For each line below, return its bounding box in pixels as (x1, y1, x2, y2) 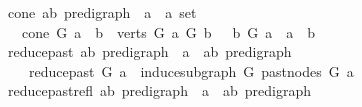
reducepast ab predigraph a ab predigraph (7, 41, 292, 62)
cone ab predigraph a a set (7, 2, 197, 22)
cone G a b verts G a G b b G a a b (21, 21, 315, 42)
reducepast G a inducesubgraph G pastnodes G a (28, 60, 354, 81)
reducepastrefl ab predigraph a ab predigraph (7, 80, 311, 101)
